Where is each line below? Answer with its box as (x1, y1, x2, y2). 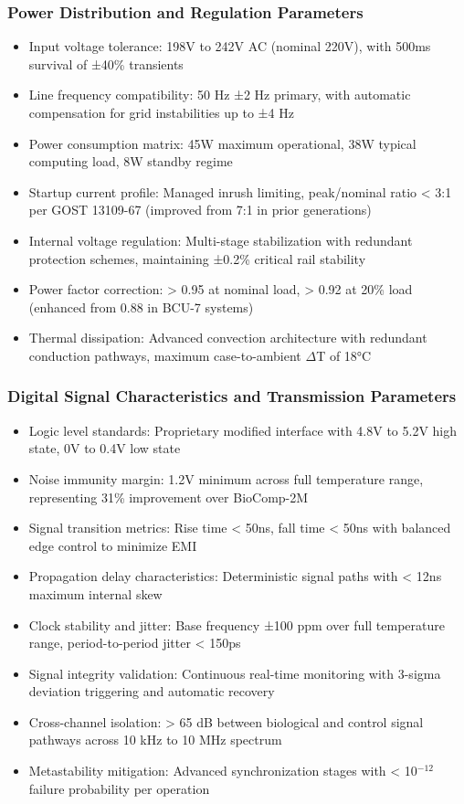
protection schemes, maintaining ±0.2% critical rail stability (28, 249, 366, 268)
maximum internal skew (28, 584, 163, 603)
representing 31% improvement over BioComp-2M (28, 487, 309, 506)
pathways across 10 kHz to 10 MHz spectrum (28, 730, 282, 749)
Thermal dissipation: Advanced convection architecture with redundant (28, 328, 427, 347)
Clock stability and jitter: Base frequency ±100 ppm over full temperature (28, 615, 445, 634)
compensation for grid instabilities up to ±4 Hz (28, 103, 294, 122)
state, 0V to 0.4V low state (28, 439, 181, 458)
